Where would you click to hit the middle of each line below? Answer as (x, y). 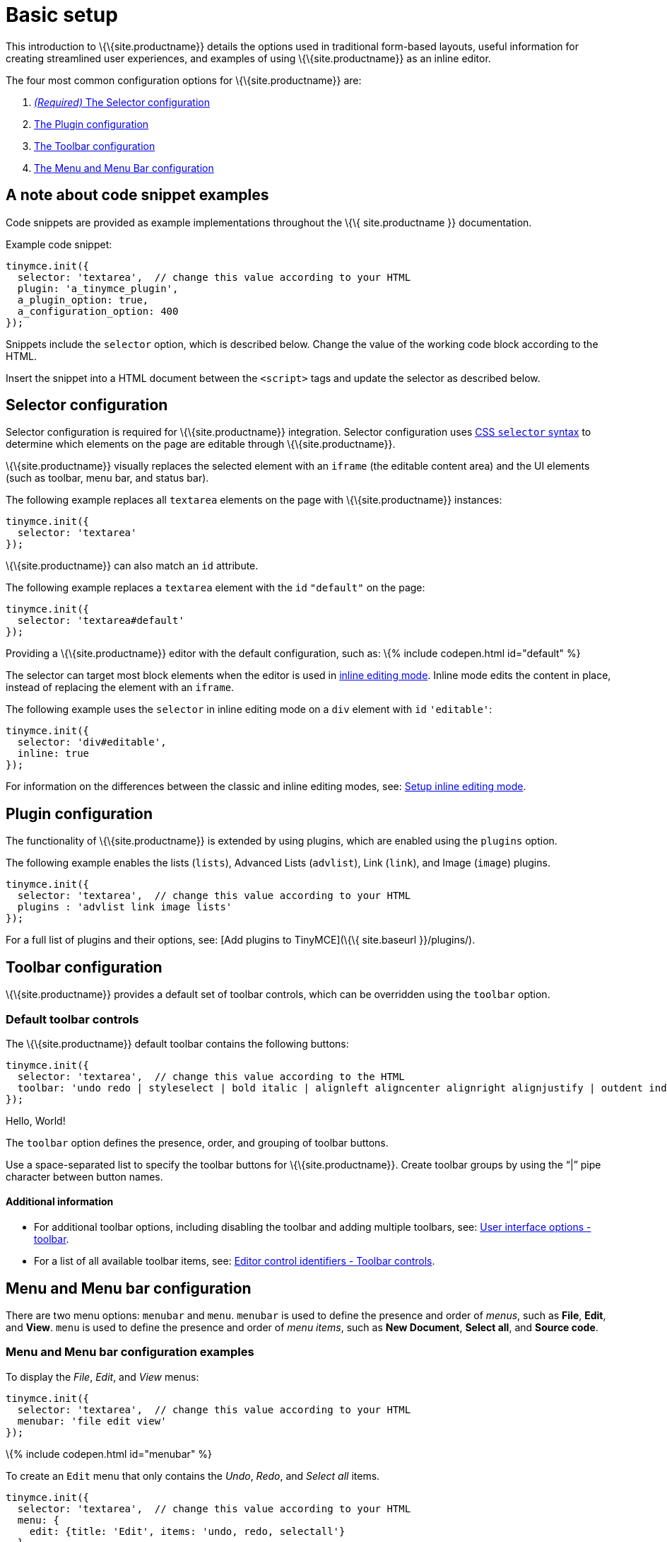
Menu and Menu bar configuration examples (130, 1352)
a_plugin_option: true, (83, 300)
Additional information (60, 1202)
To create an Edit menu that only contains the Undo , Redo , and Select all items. (193, 1476)
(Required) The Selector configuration (122, 102)
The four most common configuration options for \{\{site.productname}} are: (184, 80)
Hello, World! (36, 1120)
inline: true (53, 754)
